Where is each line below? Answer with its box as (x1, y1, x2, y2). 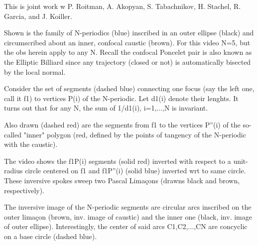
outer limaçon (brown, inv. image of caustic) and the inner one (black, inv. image (4, 211, 252, 222)
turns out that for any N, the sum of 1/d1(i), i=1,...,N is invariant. (4, 103, 208, 113)
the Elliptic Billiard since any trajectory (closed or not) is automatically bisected (4, 56, 251, 67)
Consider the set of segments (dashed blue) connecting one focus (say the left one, (4, 83, 255, 94)
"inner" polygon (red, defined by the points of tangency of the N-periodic (23, 129, 246, 139)
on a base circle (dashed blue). (4, 231, 97, 241)
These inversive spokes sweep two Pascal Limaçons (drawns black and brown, (4, 175, 240, 185)
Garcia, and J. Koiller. (4, 10, 72, 21)
